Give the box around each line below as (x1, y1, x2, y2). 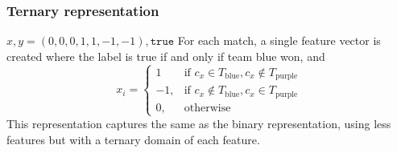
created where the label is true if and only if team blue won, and (6, 47, 325, 64)
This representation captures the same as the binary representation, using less (6, 115, 391, 131)
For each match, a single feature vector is (177, 32, 381, 49)
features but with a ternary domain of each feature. (6, 131, 260, 147)
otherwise (184, 102, 231, 114)
